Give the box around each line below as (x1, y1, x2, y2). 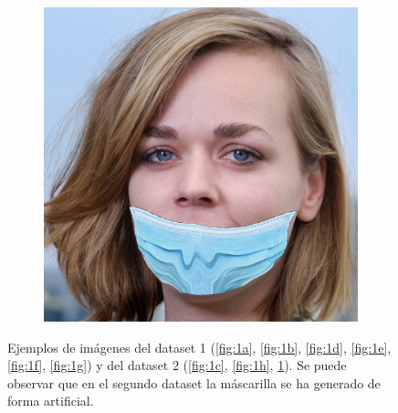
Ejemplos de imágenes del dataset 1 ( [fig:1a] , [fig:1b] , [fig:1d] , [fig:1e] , (7, 337, 392, 356)
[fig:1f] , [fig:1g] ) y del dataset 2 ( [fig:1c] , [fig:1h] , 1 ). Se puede (7, 355, 347, 375)
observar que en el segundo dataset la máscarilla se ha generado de (7, 373, 381, 392)
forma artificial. (7, 391, 94, 410)
